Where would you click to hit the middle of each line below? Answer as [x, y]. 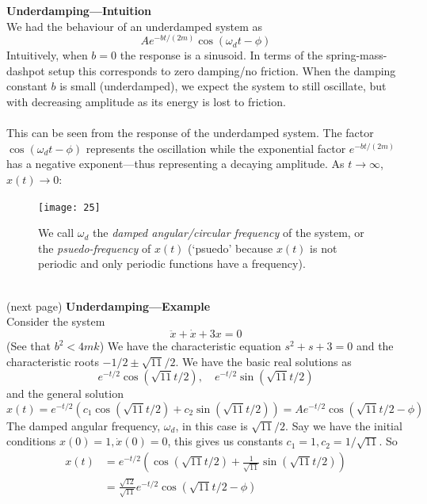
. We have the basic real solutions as [263, 361]
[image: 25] [69, 207]
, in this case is [212, 425]
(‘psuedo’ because [231, 248]
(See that [29, 346]
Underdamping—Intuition [79, 10]
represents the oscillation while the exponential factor [216, 148]
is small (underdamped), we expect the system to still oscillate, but [223, 86]
